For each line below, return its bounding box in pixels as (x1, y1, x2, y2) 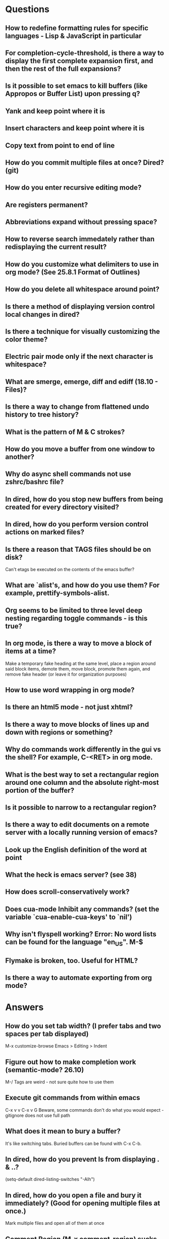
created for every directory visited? (5, 503, 120, 511)
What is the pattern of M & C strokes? (5, 427, 125, 436)
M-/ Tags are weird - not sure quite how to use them (5, 1079, 114, 1085)
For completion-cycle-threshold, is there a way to (5, 49, 164, 57)
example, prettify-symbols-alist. (5, 589, 109, 597)
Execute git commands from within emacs (5, 1093, 140, 1102)
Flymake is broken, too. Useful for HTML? (5, 956, 138, 965)
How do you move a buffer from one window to (5, 445, 155, 453)
